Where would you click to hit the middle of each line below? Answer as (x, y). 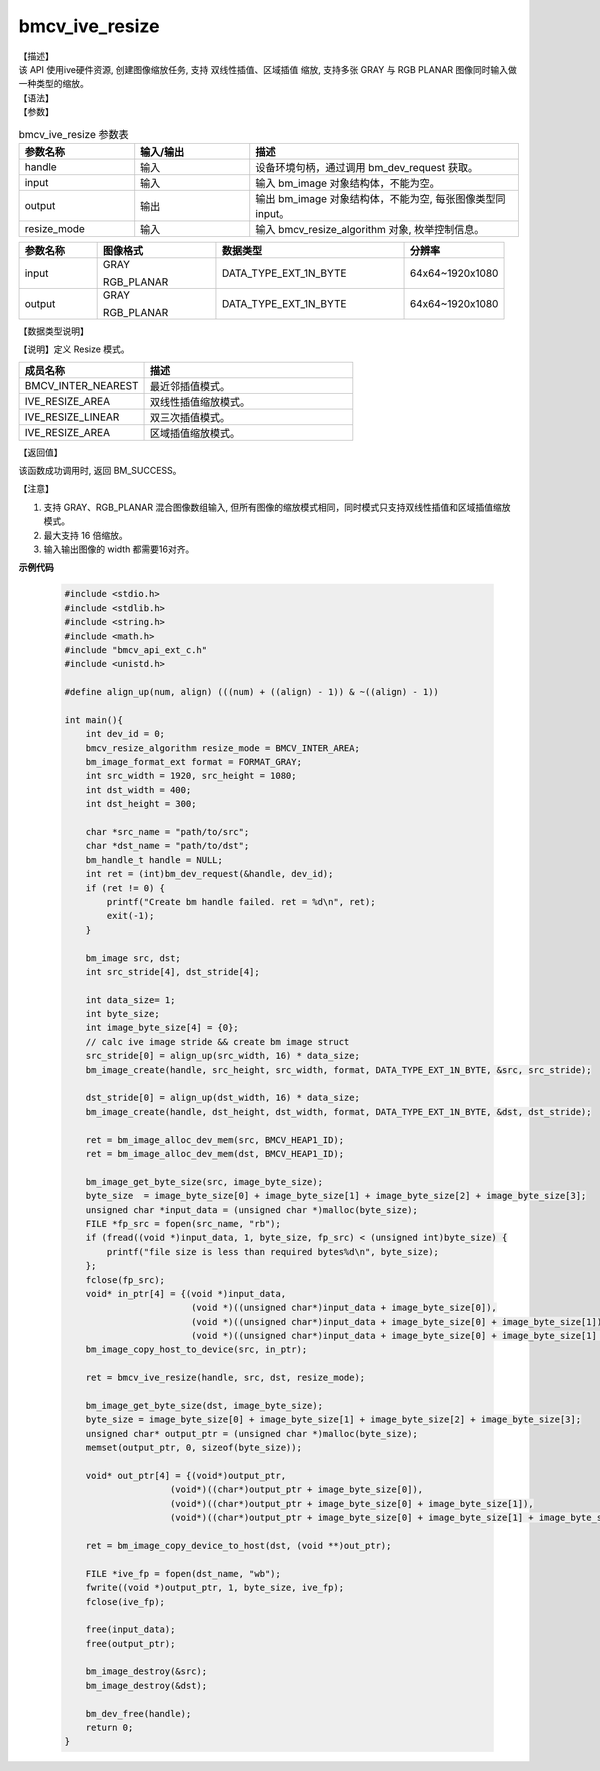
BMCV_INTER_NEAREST (81, 385)
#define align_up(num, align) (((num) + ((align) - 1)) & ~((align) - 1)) (252, 692)
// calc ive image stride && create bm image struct (217, 1041)
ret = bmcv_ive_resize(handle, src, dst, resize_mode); (225, 1378)
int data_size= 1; (130, 999)
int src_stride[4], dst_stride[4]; (172, 971)
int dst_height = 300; (141, 804)
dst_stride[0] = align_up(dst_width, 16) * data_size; (222, 1098)
